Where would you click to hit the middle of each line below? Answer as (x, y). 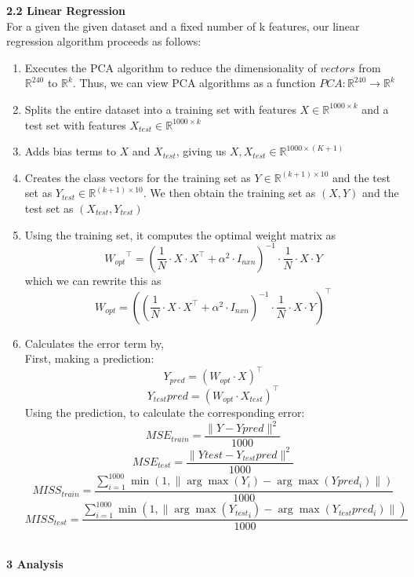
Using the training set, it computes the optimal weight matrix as (180, 234)
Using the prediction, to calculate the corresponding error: (165, 412)
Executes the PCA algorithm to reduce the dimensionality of (171, 67)
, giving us (201, 151)
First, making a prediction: (89, 358)
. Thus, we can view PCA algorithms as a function (194, 83)
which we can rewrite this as (93, 280)
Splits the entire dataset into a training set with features (160, 109)
